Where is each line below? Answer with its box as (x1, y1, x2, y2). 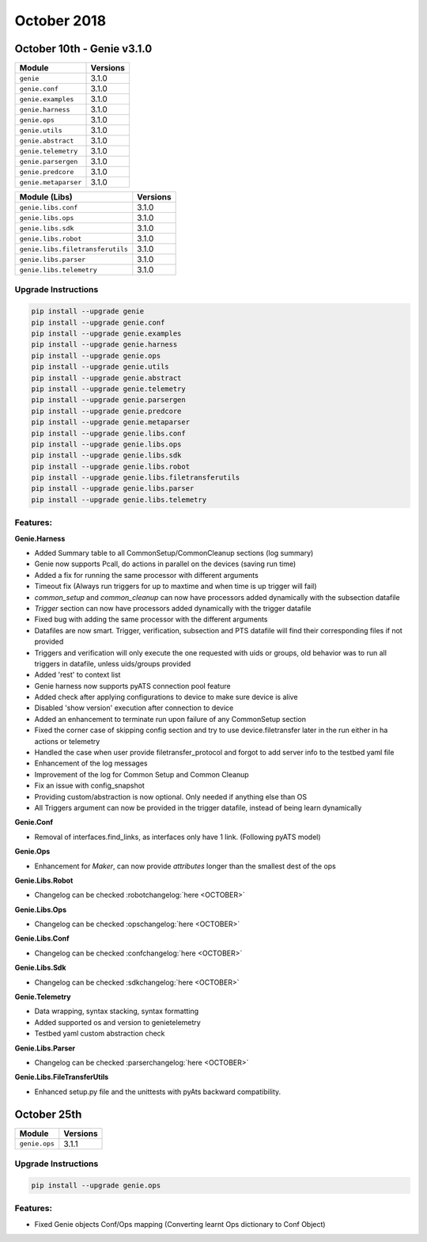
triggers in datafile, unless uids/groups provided (34, 659, 191, 668)
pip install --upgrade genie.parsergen (31, 396, 186, 405)
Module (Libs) (19, 192, 73, 203)
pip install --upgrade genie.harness (31, 340, 178, 349)
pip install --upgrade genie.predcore (31, 406, 182, 416)
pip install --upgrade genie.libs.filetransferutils (31, 473, 240, 482)
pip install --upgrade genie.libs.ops (31, 439, 182, 449)
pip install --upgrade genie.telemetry (31, 384, 186, 393)
